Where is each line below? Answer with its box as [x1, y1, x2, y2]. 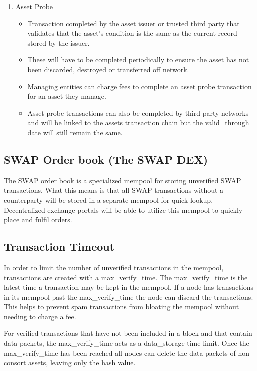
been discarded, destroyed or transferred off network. [27, 64, 189, 74]
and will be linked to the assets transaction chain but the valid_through [27, 117, 249, 128]
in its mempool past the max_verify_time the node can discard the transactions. [4, 291, 253, 302]
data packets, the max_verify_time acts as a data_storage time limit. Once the [4, 338, 249, 348]
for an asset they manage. [27, 91, 106, 101]
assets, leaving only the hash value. [28, 357, 136, 368]
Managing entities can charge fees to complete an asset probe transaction [27, 81, 252, 91]
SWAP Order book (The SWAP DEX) [4, 151, 208, 167]
